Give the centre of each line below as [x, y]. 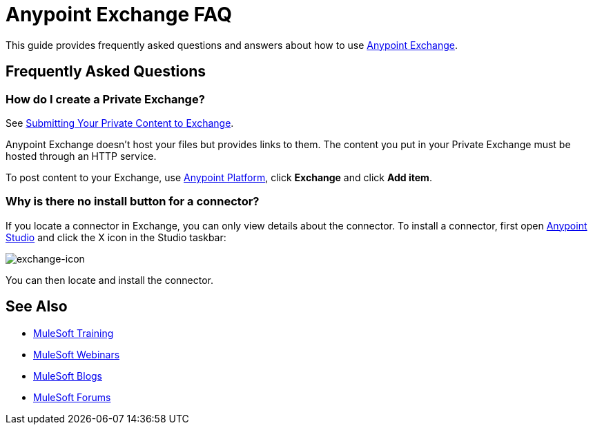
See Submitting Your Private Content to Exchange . [120, 123]
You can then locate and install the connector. [110, 280]
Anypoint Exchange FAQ [119, 14]
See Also [37, 307]
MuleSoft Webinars [77, 354]
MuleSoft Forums [72, 397]
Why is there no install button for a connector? [133, 202]
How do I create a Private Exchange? [105, 99]
